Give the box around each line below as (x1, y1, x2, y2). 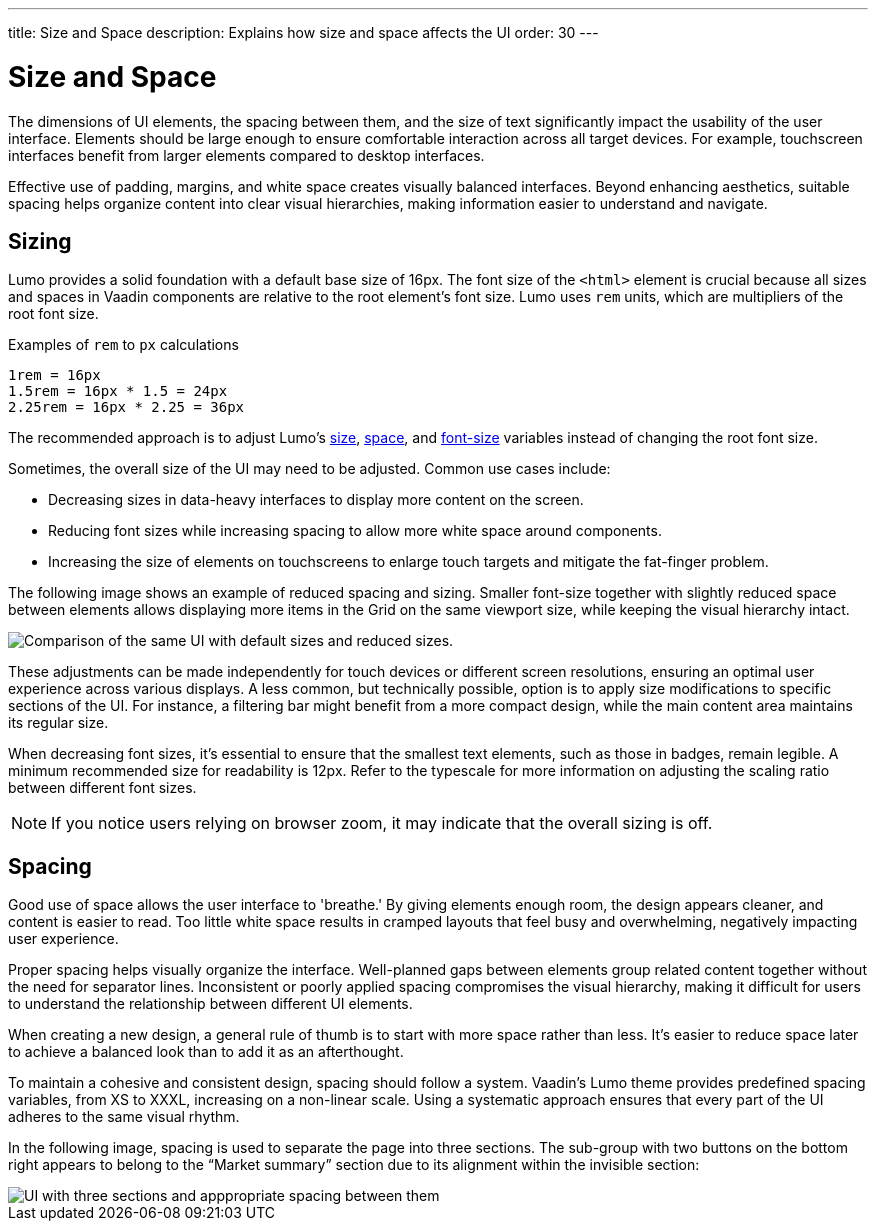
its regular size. (8, 714, 109, 732)
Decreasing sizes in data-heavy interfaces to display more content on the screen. (48, 491, 584, 509)
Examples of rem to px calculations (8, 336, 239, 354)
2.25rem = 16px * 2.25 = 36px (8, 399, 245, 416)
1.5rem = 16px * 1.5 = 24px (8, 383, 228, 400)
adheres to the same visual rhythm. (8, 1108, 240, 1126)
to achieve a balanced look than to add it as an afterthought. (8, 1043, 404, 1061)
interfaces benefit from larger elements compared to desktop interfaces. (8, 146, 485, 164)
